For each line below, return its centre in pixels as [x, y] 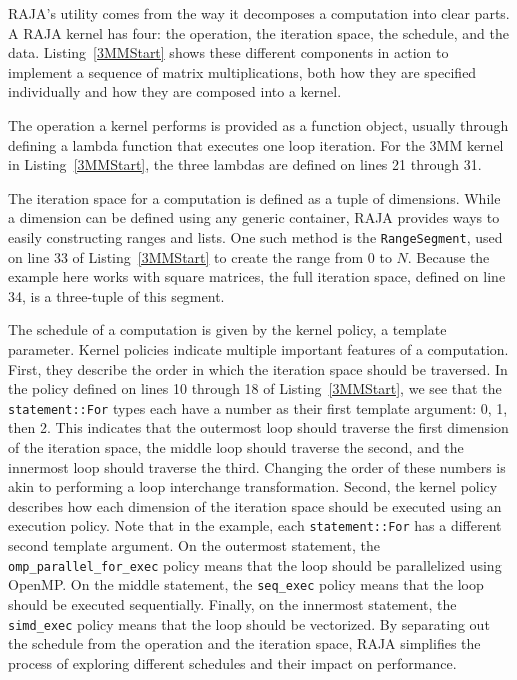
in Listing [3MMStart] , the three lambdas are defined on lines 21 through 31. [245, 164]
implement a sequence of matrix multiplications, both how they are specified [242, 71]
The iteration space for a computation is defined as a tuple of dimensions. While [254, 197]
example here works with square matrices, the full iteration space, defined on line [257, 276]
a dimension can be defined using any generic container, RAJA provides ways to [254, 217]
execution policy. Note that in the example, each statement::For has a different [255, 525]
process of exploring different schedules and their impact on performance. [232, 662]
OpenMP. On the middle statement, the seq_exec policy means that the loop [246, 584]
